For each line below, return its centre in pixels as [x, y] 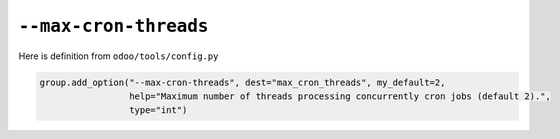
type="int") [158, 110]
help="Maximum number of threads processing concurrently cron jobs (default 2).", [340, 96]
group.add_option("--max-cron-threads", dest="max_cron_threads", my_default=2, [242, 82]
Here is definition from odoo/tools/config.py [118, 56]
